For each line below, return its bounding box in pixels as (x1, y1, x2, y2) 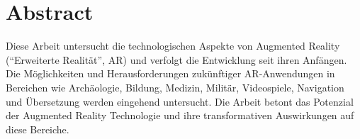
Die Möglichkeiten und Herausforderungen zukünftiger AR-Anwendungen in (6, 66, 335, 81)
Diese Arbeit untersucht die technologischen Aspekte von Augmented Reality (6, 38, 340, 53)
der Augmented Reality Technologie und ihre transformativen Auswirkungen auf (6, 108, 354, 123)
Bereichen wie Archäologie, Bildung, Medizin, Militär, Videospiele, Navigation (6, 79, 344, 94)
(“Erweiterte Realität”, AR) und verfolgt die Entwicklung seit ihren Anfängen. (6, 52, 347, 67)
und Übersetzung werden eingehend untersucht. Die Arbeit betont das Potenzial (6, 94, 354, 109)
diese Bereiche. (6, 121, 69, 136)
